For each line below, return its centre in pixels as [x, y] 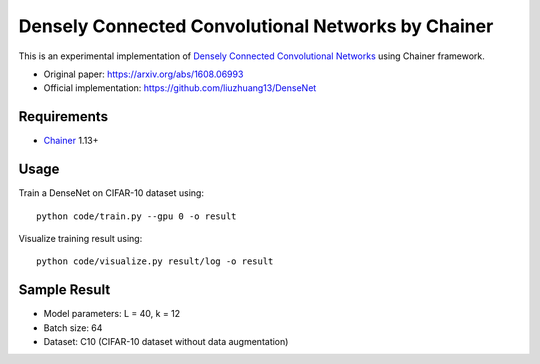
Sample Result [64, 290]
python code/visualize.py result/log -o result [155, 261]
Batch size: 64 [73, 327]
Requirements [63, 116]
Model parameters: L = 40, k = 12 [112, 314]
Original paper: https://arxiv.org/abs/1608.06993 [143, 74]
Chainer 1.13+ [71, 141]
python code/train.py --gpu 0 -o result [136, 216]
